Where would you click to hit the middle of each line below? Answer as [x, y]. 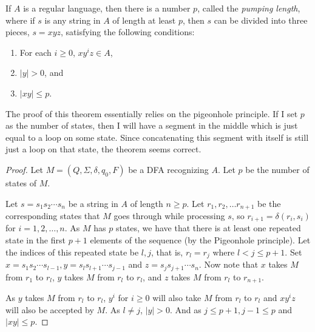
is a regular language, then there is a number [107, 8]
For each [36, 52]
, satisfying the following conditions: [128, 32]
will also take [177, 297]
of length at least [144, 20]
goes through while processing [169, 215]
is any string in [73, 20]
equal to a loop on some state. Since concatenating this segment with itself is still [157, 137]
